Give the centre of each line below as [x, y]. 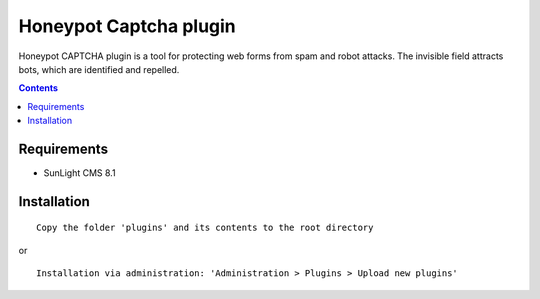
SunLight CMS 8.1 [79, 173]
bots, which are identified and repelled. [99, 69]
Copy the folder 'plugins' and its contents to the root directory [205, 228]
